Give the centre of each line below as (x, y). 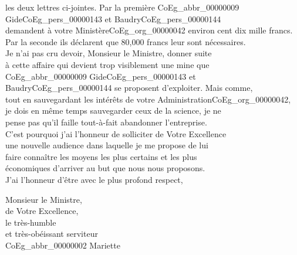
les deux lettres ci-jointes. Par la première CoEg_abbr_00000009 (122, 7)
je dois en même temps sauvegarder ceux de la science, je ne (113, 110)
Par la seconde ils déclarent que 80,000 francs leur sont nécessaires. (126, 41)
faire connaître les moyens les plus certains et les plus (101, 156)
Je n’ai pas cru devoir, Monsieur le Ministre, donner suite (109, 53)
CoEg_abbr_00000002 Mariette (63, 245)
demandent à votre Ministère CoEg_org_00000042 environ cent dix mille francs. (149, 30)
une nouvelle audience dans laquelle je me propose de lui (107, 145)
